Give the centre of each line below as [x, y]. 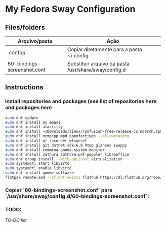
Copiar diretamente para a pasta [105, 49]
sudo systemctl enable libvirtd [38, 168]
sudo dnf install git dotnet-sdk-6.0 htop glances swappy [66, 145]
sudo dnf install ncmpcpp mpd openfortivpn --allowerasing [67, 136]
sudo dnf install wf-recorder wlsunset [46, 141]
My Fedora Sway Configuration [70, 9]
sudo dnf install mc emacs [33, 122]
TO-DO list [16, 220]
